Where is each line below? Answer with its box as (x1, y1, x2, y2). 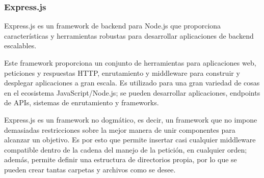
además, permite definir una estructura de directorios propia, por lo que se (4, 154, 237, 165)
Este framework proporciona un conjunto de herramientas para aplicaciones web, (4, 57, 256, 68)
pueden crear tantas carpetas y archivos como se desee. (4, 164, 176, 174)
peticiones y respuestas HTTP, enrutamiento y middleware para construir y (4, 67, 240, 78)
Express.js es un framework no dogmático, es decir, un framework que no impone (4, 114, 257, 125)
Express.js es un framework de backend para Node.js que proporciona (4, 20, 221, 31)
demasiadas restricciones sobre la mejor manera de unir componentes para (4, 124, 235, 135)
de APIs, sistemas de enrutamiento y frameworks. (4, 97, 159, 108)
